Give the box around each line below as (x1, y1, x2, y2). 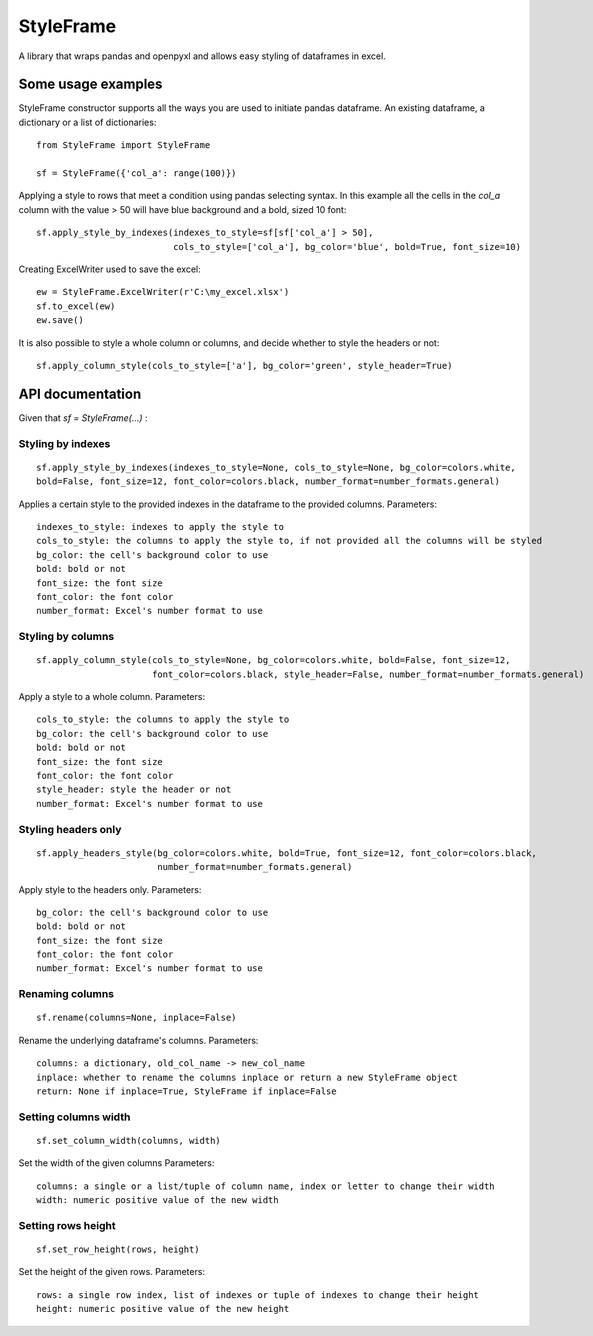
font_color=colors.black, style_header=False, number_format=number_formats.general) (151, 668, 585, 680)
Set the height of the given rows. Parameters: (18, 1266, 205, 1278)
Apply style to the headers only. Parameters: (18, 883, 202, 895)
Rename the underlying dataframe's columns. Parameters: (18, 1034, 259, 1046)
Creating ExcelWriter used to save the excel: (18, 263, 201, 275)
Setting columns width (18, 1110, 131, 1124)
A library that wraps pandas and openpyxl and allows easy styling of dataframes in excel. (18, 50, 387, 62)
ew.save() (36, 315, 84, 326)
